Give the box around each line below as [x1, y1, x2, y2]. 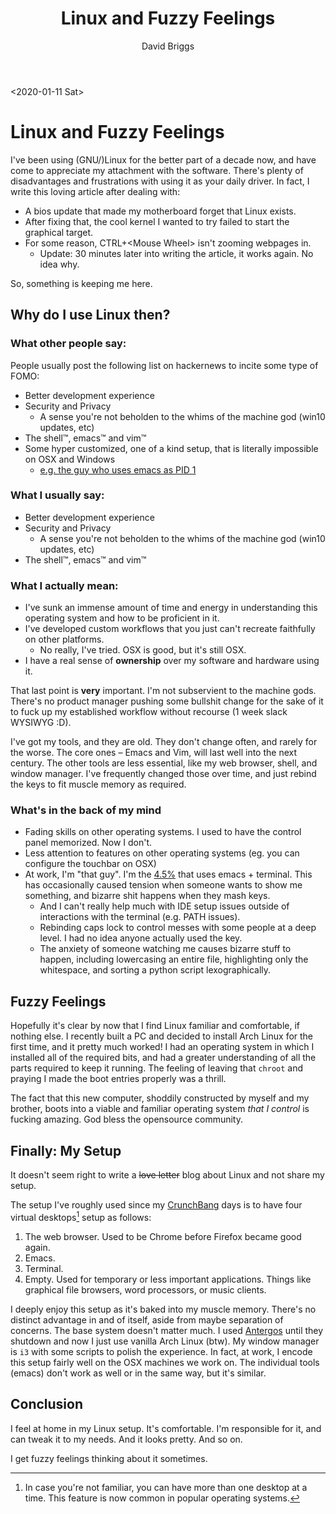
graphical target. [24, 226, 93, 238]
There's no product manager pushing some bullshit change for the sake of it [10, 695, 324, 707]
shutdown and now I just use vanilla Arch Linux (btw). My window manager [10, 1335, 320, 1347]
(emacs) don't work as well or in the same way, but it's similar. [10, 1367, 267, 1379]
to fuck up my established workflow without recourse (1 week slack [10, 706, 288, 718]
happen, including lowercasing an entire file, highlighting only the [39, 953, 309, 966]
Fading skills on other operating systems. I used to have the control [24, 826, 302, 838]
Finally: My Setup [10, 1142, 122, 1159]
